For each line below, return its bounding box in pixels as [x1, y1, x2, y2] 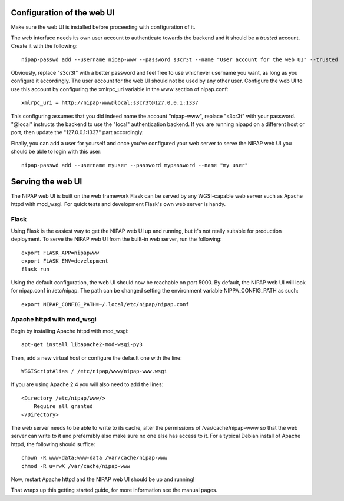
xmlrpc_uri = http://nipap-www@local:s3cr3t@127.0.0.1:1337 [21, 99, 199, 106]
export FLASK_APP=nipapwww [21, 249, 100, 256]
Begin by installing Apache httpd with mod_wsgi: [11, 327, 129, 334]
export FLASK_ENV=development [21, 258, 109, 264]
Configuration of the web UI [11, 8, 115, 18]
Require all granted [33, 403, 93, 410]
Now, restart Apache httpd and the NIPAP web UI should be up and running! [11, 476, 195, 483]
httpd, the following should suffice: [11, 440, 95, 447]
